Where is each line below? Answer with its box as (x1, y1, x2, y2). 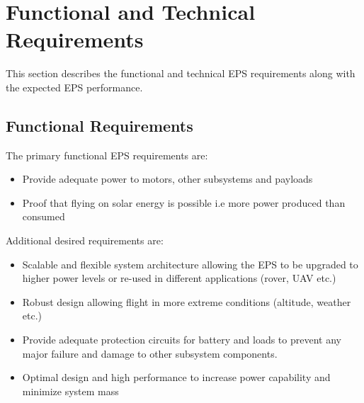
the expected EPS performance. (6, 79, 143, 94)
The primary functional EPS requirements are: (6, 147, 208, 162)
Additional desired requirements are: (6, 233, 164, 248)
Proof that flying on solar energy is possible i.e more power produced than (22, 195, 346, 210)
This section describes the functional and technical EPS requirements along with (6, 66, 356, 81)
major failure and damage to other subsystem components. (22, 346, 278, 361)
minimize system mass (22, 383, 119, 398)
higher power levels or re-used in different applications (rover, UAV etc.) (22, 271, 336, 285)
